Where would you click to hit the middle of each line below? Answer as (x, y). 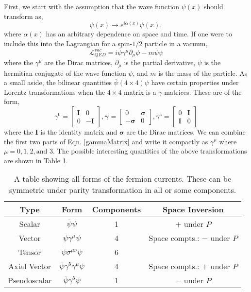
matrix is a (140, 92)
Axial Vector (30, 266)
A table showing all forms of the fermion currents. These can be (123, 179)
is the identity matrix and (79, 131)
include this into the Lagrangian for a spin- (68, 43)
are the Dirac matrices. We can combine (186, 131)
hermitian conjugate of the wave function (65, 73)
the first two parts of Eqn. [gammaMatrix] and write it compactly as (106, 141)
